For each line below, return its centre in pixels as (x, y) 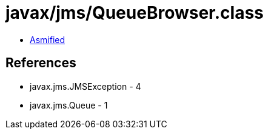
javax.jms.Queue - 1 (69, 105)
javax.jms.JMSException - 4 (85, 86)
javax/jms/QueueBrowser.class (135, 13)
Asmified (48, 39)
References (41, 63)
